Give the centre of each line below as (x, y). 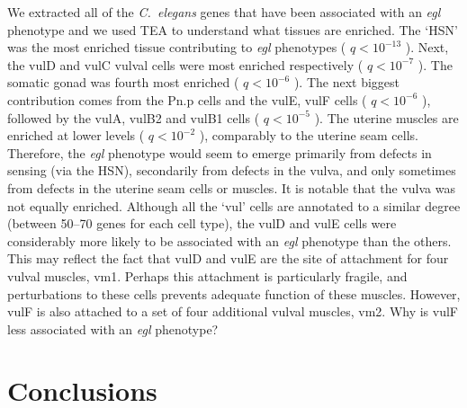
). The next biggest (347, 82)
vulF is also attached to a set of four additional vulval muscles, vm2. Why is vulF (233, 311)
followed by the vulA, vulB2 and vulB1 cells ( (134, 117)
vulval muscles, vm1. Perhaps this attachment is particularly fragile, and (207, 275)
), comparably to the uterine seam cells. (309, 135)
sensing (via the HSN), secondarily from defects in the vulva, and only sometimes (232, 170)
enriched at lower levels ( (76, 135)
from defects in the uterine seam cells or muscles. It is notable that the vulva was (231, 187)
